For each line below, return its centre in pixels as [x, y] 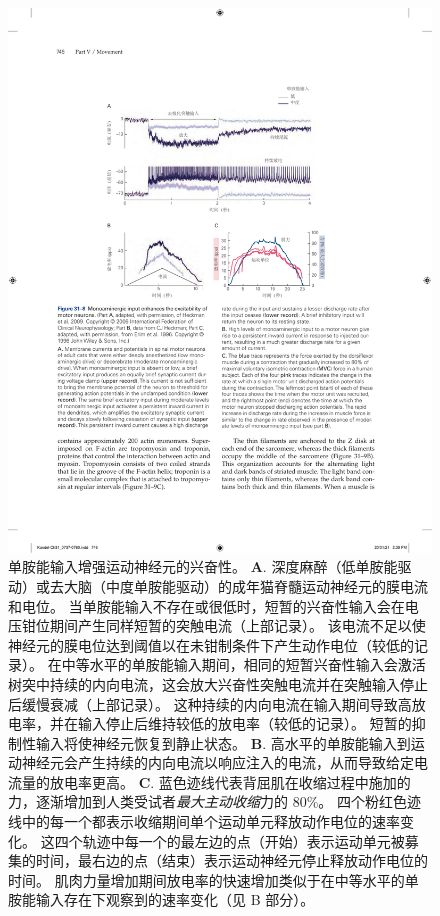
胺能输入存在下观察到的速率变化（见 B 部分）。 [161, 899]
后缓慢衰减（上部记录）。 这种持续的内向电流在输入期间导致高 [210, 703]
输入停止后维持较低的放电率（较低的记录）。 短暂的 [244, 723]
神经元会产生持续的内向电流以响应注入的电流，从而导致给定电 [224, 762]
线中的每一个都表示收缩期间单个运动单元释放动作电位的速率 [204, 821]
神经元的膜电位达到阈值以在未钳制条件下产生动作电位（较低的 [211, 644]
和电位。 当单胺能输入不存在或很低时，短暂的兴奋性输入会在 [206, 605]
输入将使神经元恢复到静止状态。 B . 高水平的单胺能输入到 [223, 742]
